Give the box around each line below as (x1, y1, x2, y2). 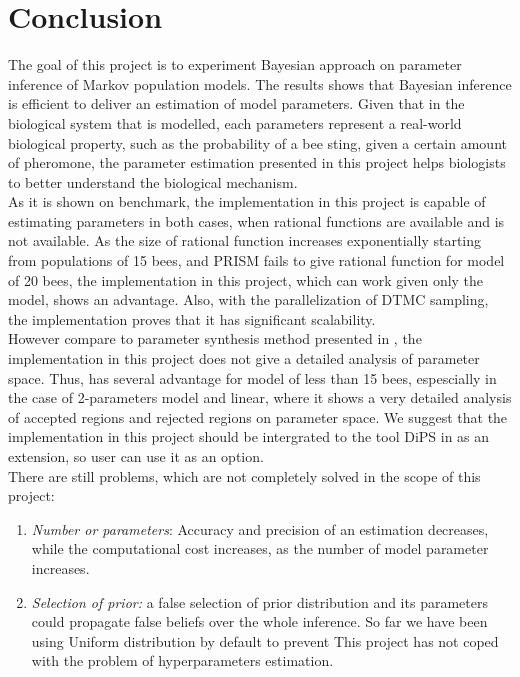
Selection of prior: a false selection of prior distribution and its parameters (31, 591, 488, 612)
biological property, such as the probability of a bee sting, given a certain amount (8, 132, 507, 153)
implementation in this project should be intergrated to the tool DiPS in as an (8, 426, 490, 447)
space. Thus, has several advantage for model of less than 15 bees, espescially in (8, 367, 497, 388)
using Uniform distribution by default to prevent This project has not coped (31, 630, 499, 651)
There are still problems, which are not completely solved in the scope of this (8, 465, 481, 486)
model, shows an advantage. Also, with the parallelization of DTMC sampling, (8, 289, 489, 310)
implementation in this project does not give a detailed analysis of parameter (8, 348, 480, 369)
